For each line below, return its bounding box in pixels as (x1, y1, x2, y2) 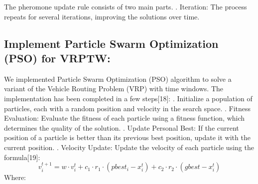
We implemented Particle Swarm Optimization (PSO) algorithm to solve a (4, 73, 232, 84)
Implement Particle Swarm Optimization (4, 35, 219, 51)
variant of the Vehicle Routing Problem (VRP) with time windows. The (4, 83, 223, 94)
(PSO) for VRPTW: (4, 50, 111, 65)
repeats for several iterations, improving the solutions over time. (4, 11, 200, 21)
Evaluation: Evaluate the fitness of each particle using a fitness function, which (4, 113, 245, 123)
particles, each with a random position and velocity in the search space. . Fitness (4, 103, 251, 113)
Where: (4, 172, 26, 183)
